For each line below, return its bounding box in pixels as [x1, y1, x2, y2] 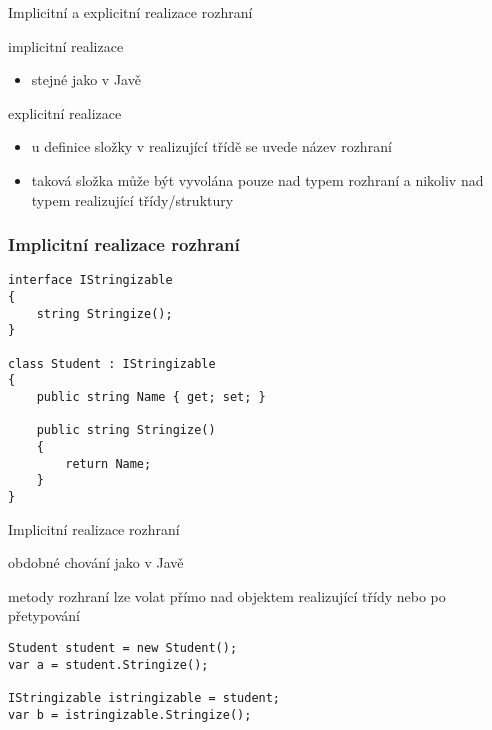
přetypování [8, 605, 81, 626]
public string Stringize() [36, 423, 216, 438]
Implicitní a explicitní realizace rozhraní [8, 2, 253, 22]
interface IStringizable [8, 273, 173, 288]
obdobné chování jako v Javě [8, 552, 184, 573]
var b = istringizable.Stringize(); [8, 707, 252, 722]
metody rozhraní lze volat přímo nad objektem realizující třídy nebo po [8, 585, 446, 606]
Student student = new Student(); [8, 640, 238, 655]
